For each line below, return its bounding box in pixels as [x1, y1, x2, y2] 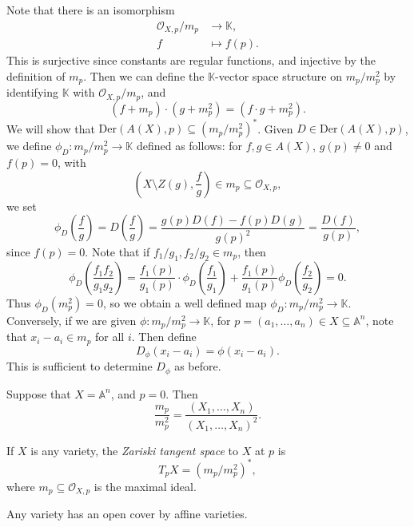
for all [95, 328, 125, 345]
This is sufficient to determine [6, 358, 153, 374]
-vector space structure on [215, 67, 343, 84]
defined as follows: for [136, 137, 242, 154]
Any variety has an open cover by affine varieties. [6, 505, 248, 522]
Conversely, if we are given [6, 311, 137, 328]
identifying [6, 84, 58, 101]
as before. [174, 358, 221, 374]
